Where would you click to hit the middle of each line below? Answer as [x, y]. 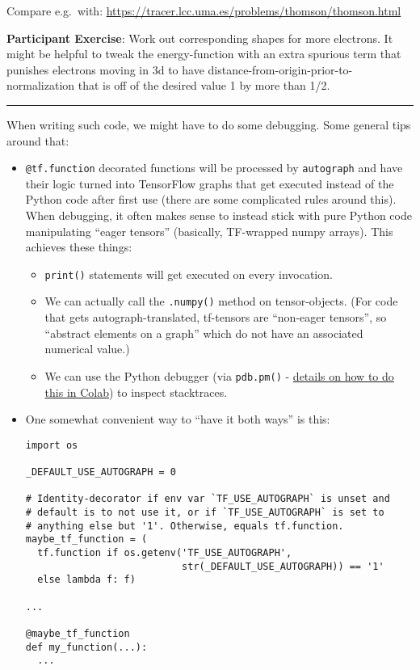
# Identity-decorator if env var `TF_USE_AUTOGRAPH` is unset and [208, 499]
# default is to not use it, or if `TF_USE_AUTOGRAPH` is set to [205, 512]
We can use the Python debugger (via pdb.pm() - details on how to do [219, 375]
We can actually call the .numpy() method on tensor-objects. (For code [221, 301]
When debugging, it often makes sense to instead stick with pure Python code [218, 215]
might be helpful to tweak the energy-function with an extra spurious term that [204, 54]
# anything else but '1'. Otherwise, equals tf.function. [185, 526]
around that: [38, 140]
